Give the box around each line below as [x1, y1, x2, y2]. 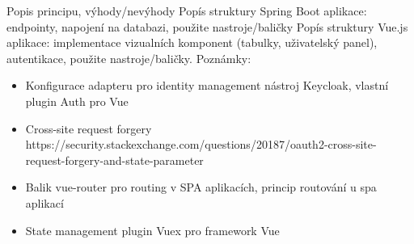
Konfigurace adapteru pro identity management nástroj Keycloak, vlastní [25, 77, 389, 94]
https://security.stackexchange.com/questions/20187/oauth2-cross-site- [25, 136, 377, 153]
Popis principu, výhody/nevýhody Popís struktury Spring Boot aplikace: [6, 2, 367, 19]
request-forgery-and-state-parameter [25, 151, 204, 168]
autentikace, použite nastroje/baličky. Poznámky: [6, 49, 251, 66]
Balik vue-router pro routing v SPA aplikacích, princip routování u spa [25, 179, 377, 196]
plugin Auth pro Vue [25, 92, 129, 109]
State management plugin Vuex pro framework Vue [25, 221, 280, 238]
